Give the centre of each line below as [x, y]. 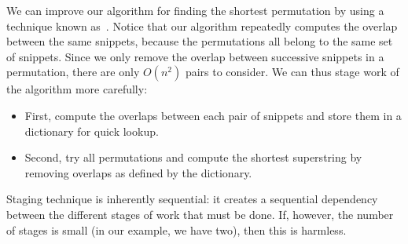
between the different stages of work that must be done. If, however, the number [200, 214]
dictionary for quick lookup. [92, 131]
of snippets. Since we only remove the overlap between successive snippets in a [195, 56]
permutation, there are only [73, 72]
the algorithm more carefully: [77, 89]
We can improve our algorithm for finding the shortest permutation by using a [195, 10]
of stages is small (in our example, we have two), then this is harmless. [176, 229]
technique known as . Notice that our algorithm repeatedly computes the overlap [202, 25]
